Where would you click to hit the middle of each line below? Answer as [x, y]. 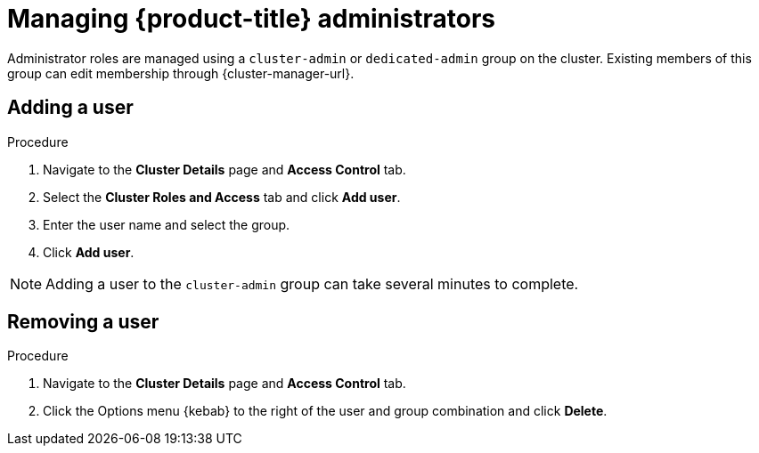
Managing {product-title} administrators [252, 19]
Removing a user [83, 322]
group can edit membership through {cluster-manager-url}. [181, 73]
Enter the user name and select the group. [167, 224]
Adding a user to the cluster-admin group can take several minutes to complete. [312, 283]
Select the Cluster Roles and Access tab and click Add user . [222, 197]
